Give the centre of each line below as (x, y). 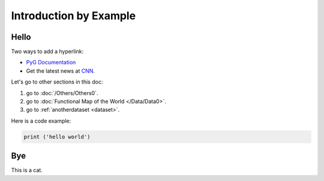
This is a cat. (27, 170)
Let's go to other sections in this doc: (57, 82)
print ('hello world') (57, 137)
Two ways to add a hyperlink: (47, 52)
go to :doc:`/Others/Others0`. (62, 93)
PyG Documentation (51, 63)
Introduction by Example (73, 16)
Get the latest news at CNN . (61, 71)
